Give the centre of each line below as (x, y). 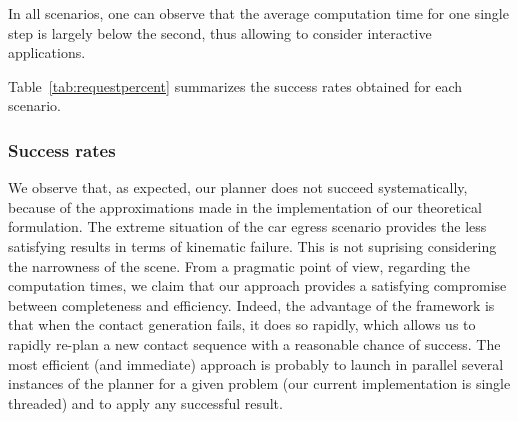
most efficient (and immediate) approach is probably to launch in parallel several (256, 363)
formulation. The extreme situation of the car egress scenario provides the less (247, 226)
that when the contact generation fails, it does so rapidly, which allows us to (242, 324)
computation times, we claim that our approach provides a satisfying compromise (257, 285)
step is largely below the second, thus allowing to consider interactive (220, 32)
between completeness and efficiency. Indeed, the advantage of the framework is (251, 304)
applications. (47, 52)
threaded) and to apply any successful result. (145, 402)
